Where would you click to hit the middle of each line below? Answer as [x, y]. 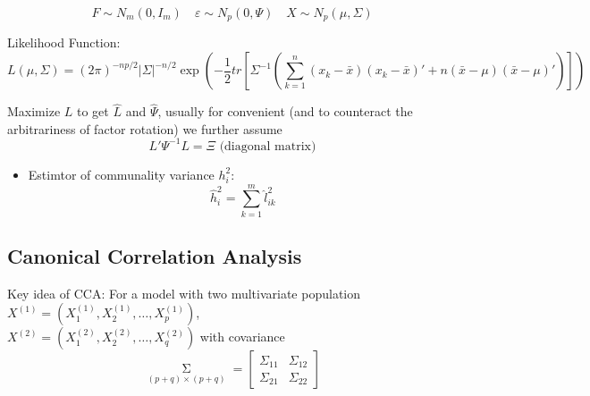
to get [93, 111]
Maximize [34, 111]
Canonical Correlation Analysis [155, 256]
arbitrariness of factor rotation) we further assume [145, 128]
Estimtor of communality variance [121, 174]
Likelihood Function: [64, 42]
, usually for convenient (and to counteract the [285, 111]
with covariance [242, 337]
